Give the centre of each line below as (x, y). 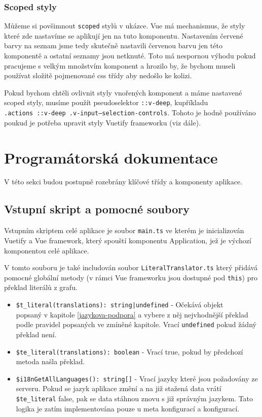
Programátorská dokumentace (111, 157)
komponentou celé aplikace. (47, 250)
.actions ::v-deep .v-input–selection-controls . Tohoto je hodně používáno (130, 113)
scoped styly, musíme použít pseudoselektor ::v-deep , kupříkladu (106, 102)
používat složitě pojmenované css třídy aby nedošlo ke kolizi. (98, 75)
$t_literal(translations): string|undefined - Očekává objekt (120, 304)
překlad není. (36, 334)
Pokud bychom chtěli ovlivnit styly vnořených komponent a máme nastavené (123, 92)
